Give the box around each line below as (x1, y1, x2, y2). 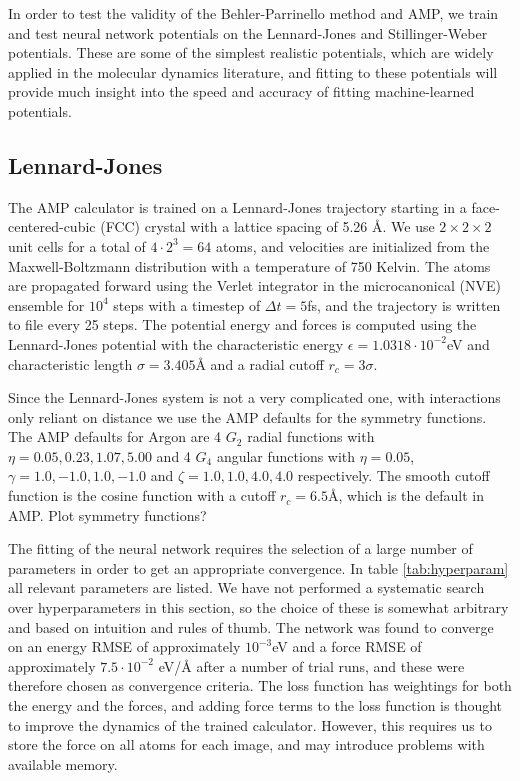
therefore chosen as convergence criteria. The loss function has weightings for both (8, 675, 512, 696)
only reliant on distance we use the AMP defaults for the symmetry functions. (8, 406, 487, 427)
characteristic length (8, 353, 133, 374)
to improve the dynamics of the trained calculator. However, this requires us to (8, 714, 492, 735)
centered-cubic (8, 216, 96, 237)
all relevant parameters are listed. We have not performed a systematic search (8, 577, 485, 598)
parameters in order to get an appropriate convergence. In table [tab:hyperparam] (8, 557, 509, 578)
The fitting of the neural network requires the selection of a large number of (8, 538, 473, 559)
